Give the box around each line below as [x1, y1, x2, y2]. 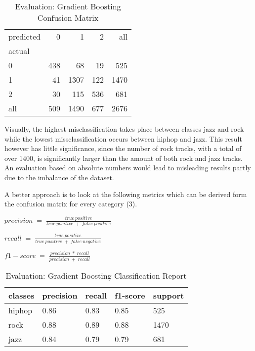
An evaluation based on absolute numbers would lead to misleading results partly [4, 162, 251, 173]
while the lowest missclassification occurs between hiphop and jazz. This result [4, 133, 242, 144]
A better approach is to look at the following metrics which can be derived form [4, 189, 247, 199]
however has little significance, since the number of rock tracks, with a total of [4, 143, 242, 153]
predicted [8, 31, 41, 42]
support [153, 289, 184, 301]
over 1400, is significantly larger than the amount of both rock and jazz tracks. [4, 152, 243, 163]
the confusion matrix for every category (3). [4, 199, 137, 209]
